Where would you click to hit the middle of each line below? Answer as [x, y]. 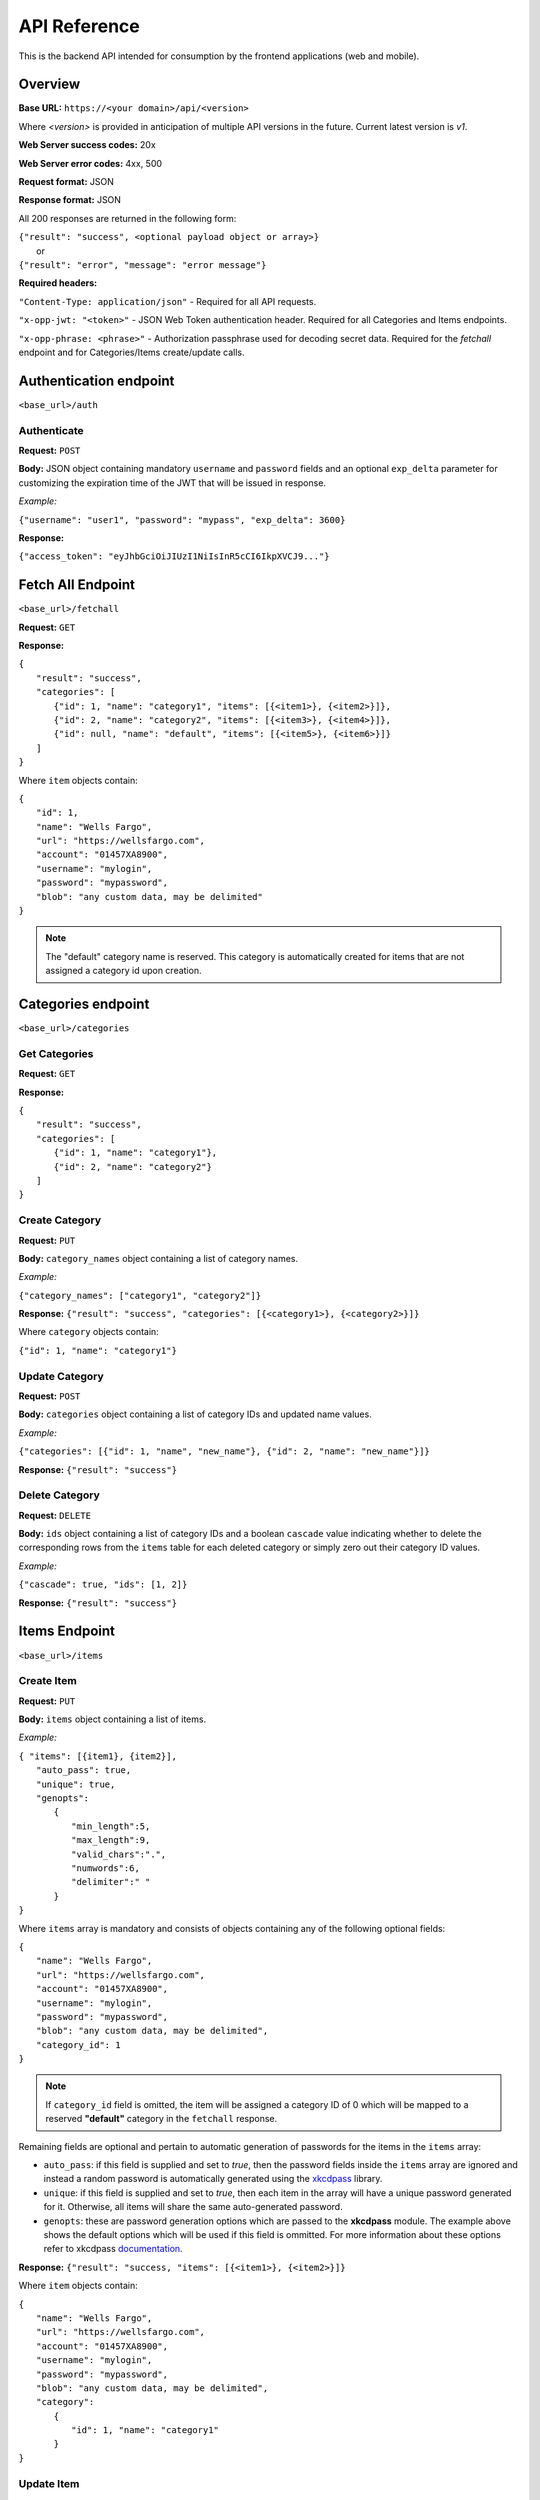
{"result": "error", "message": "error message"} [142, 264]
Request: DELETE [55, 1515]
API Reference [79, 26]
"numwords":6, [105, 1868]
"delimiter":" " [111, 1882]
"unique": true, [76, 1784]
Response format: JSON [70, 200]
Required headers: [58, 283]
